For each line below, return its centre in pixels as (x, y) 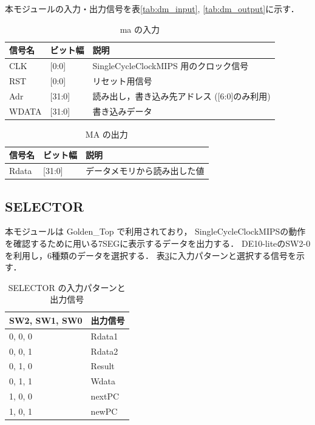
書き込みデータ (122, 111)
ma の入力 (140, 29)
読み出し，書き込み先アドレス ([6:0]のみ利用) (181, 95)
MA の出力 (107, 134)
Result (103, 366)
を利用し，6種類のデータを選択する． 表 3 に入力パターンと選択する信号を (151, 255)
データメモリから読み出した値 (145, 171)
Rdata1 (104, 336)
